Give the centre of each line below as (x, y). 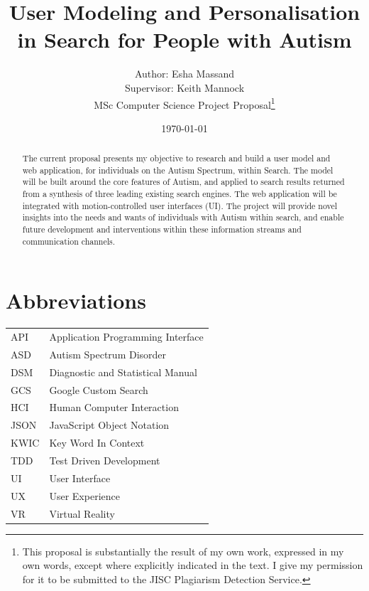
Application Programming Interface (126, 337)
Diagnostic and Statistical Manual (123, 372)
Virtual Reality (82, 513)
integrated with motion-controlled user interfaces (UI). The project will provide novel (180, 205)
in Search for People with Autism (184, 39)
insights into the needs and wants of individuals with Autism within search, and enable (183, 217)
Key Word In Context (97, 443)
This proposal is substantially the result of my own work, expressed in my (183, 551)
